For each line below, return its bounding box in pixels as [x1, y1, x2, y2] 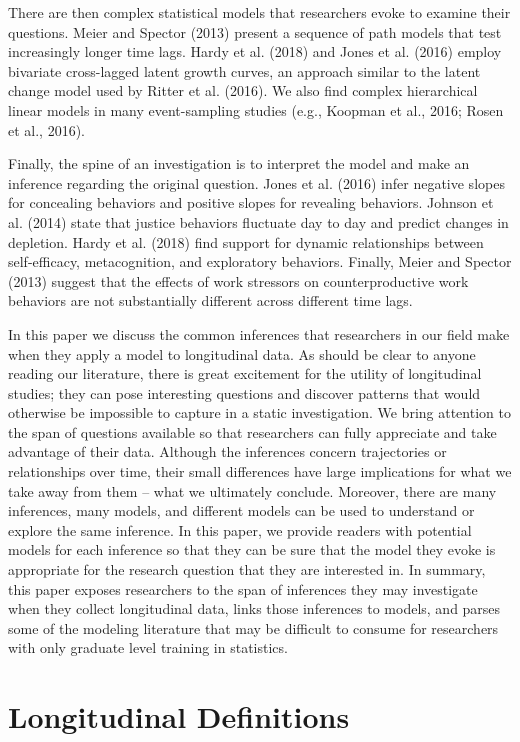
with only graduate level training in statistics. [8, 637, 288, 658]
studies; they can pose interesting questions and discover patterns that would [8, 382, 481, 403]
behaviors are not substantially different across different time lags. [8, 290, 413, 311]
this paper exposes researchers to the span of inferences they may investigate [8, 578, 478, 599]
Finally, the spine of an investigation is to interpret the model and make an [8, 153, 470, 174]
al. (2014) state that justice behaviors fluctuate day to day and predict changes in [8, 211, 509, 232]
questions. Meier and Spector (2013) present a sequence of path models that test [8, 21, 502, 42]
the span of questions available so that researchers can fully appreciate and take [8, 421, 497, 442]
